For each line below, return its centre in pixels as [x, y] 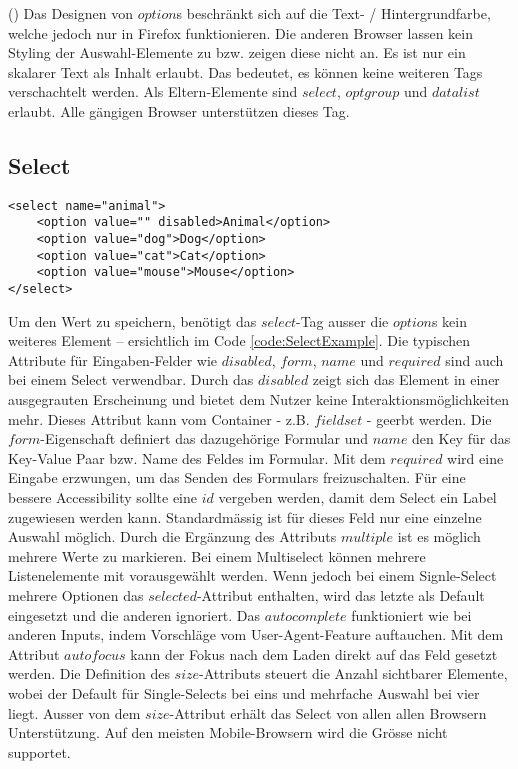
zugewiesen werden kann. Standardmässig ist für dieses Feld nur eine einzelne [245, 516]
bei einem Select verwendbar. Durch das [131, 379]
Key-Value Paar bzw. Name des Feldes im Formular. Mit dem [197, 457]
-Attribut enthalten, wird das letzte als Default [340, 595]
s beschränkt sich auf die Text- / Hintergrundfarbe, [333, 13]
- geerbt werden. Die [429, 418]
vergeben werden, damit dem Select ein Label [357, 497]
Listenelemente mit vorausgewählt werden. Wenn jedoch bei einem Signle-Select [252, 575]
